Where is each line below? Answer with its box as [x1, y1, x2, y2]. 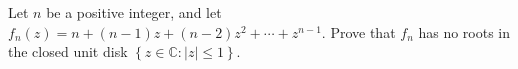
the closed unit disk [8, 41, 128, 62]
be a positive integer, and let [46, 2, 222, 22]
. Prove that [321, 21, 396, 42]
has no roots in [418, 21, 511, 42]
